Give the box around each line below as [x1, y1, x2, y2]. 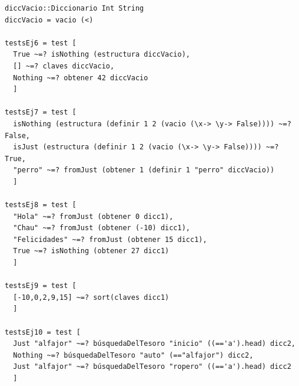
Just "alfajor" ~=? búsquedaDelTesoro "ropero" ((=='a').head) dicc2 [13, 362, 291, 371]
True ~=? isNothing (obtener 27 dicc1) [13, 247, 170, 256]
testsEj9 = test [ [5, 282, 77, 290]
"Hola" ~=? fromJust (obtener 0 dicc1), [13, 212, 174, 221]
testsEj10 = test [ [5, 328, 81, 336]
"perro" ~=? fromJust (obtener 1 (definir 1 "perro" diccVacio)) [13, 166, 275, 175]
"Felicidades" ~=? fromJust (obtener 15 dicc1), [13, 235, 207, 244]
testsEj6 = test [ [5, 38, 77, 47]
